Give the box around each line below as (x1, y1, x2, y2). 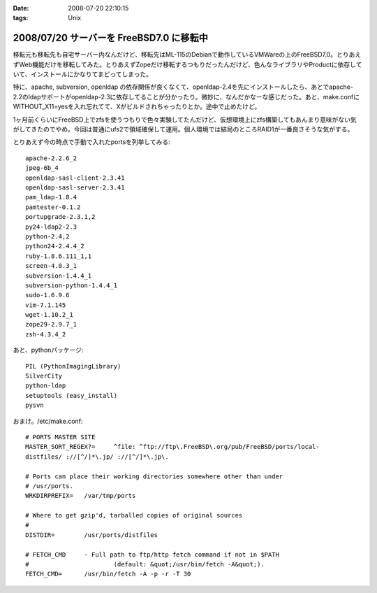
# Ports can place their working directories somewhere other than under (25, 472, 283, 480)
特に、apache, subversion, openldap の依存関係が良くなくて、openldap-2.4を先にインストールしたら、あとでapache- (13, 83, 354, 91)
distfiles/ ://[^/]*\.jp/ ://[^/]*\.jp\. (25, 452, 169, 461)
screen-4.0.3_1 (25, 262, 77, 270)
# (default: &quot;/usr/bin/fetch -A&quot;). (25, 560, 265, 569)
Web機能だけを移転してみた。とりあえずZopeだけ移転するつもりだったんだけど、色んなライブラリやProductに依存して (18, 60, 362, 69)
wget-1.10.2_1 (25, 311, 73, 319)
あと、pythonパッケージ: (13, 346, 84, 355)
